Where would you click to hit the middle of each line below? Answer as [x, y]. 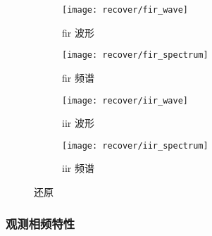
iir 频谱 [78, 168]
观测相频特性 [40, 223]
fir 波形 [78, 32]
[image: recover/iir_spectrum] [135, 145]
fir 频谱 [78, 77]
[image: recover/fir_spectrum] [135, 55]
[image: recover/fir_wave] [125, 10]
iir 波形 [78, 123]
